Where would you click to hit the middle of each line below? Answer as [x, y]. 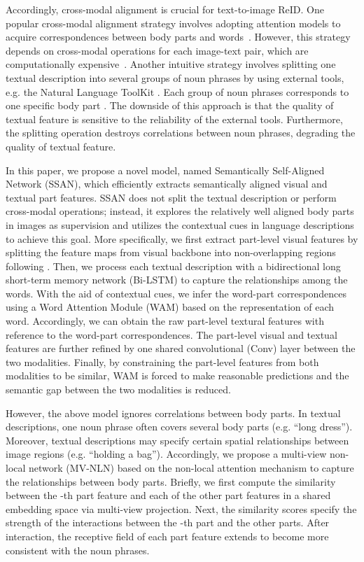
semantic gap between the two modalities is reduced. [118, 389]
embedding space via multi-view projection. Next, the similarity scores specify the [181, 508]
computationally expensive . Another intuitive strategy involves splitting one [171, 64]
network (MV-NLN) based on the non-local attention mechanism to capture [191, 468]
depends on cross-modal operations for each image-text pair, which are [157, 50]
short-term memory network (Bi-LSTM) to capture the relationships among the [177, 280]
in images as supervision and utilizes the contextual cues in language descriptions [180, 224]
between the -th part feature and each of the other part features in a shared [168, 495]
